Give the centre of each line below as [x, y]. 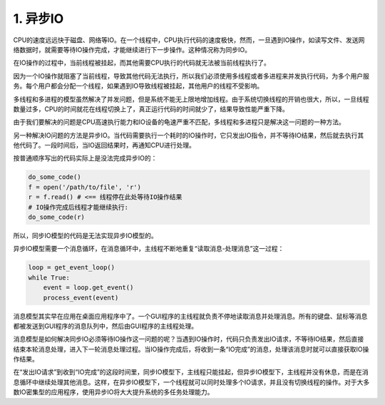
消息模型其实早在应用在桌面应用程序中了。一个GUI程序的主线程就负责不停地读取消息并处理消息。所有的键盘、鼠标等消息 [190, 316]
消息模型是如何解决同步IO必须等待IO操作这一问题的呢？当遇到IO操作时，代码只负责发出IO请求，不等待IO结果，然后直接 [189, 339]
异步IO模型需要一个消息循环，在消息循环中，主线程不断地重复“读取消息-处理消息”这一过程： [149, 249]
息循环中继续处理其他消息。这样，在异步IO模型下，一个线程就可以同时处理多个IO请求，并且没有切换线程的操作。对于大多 [191, 382]
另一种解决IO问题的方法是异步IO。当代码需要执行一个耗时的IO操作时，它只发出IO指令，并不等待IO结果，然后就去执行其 [189, 135]
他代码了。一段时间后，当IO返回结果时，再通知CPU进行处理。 [104, 145]
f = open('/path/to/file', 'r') [85, 187]
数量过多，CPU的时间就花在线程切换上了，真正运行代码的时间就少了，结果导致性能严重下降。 [151, 109]
